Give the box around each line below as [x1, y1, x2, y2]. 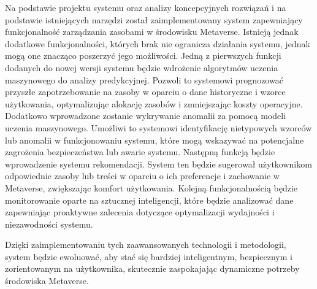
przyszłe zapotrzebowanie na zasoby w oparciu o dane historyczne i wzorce [5, 85, 286, 98]
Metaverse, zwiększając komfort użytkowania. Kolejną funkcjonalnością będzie [5, 181, 298, 194]
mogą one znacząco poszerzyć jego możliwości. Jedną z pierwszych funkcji [5, 49, 281, 62]
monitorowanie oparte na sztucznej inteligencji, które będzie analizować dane [5, 193, 294, 206]
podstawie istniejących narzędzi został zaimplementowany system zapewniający [5, 13, 303, 26]
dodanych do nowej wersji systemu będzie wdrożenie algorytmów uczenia [5, 61, 278, 74]
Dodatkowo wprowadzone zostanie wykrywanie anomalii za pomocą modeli [5, 109, 286, 122]
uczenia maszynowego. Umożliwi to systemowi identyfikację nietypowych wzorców [5, 121, 312, 134]
